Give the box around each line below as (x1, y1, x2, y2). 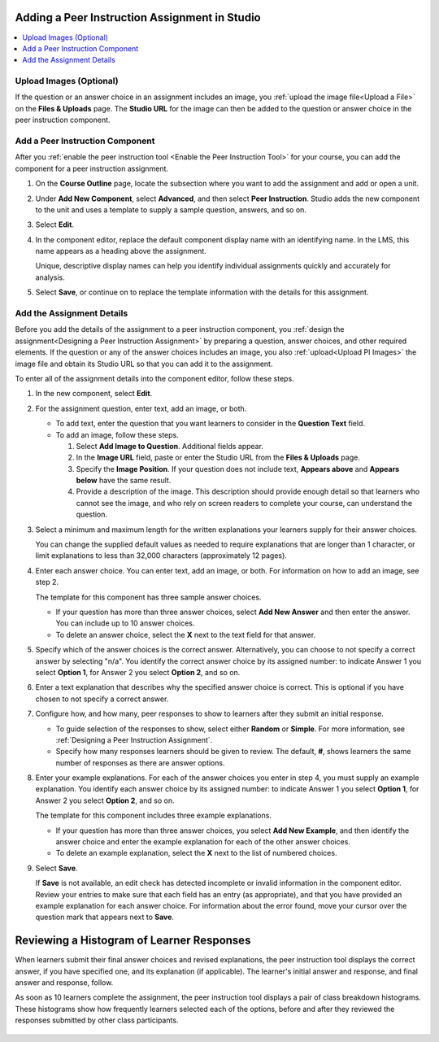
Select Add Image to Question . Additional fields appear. (76, 441, 264, 451)
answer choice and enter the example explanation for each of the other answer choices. (55, 837, 351, 847)
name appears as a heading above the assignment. (35, 246, 206, 256)
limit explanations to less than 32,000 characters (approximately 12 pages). (35, 551, 288, 560)
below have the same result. (76, 476, 172, 486)
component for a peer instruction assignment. (15, 163, 169, 173)
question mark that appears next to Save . (35, 912, 175, 922)
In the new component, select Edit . (35, 389, 153, 399)
